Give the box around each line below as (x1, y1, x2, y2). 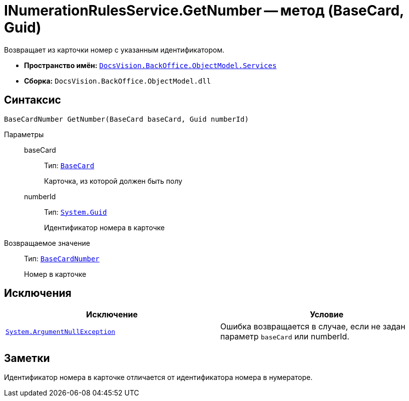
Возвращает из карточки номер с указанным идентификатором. (4, 45, 225, 54)
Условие (310, 309, 343, 320)
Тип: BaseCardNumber (24, 254, 100, 263)
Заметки (4, 351, 50, 364)
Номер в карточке (24, 269, 87, 278)
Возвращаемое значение (4, 238, 90, 247)
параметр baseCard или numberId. (220, 331, 349, 342)
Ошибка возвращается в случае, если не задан (220, 321, 405, 332)
